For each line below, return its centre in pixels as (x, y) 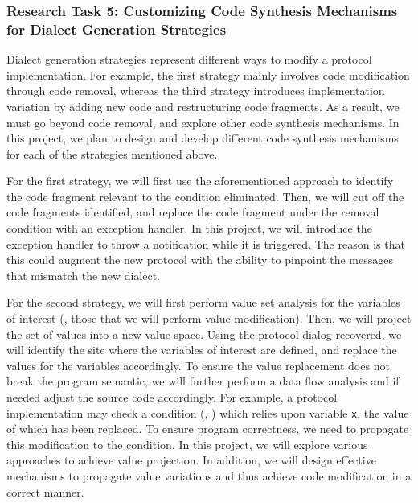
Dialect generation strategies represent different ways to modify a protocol (189, 59)
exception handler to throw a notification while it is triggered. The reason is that (206, 243)
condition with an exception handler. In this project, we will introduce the (189, 228)
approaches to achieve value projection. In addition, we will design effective (191, 460)
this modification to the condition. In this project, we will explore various (187, 444)
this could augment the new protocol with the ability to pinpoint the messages (200, 260)
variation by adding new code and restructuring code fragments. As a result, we (203, 106)
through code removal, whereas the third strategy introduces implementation (196, 91)
